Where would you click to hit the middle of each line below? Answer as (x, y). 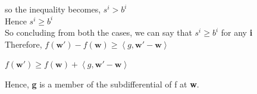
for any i (237, 32)
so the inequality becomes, (53, 9)
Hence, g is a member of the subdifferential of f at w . (102, 84)
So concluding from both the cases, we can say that (98, 32)
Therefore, (23, 44)
